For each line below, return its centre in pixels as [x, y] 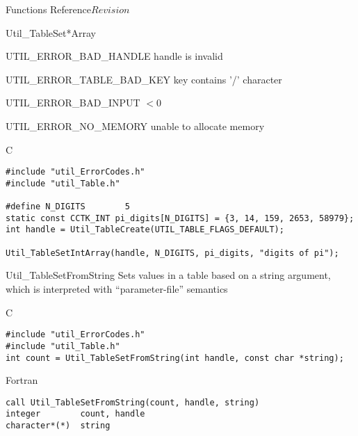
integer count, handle [75, 414]
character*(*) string [58, 426]
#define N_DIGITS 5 [68, 207]
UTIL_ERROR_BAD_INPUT [73, 103]
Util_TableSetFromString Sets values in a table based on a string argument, [168, 275]
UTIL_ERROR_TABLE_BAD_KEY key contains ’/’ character [144, 79]
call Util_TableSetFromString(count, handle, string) [133, 402]
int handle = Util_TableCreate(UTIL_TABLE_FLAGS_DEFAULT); [145, 230]
